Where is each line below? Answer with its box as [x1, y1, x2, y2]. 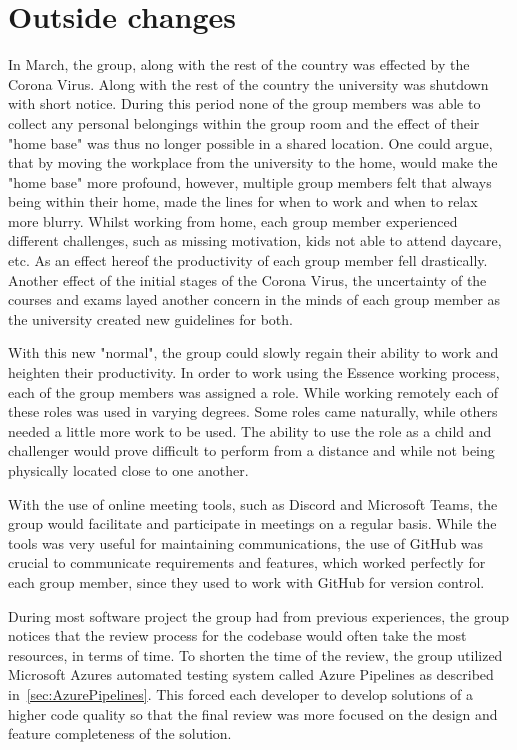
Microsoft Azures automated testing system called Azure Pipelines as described [8, 664, 494, 685]
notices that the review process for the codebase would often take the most [8, 625, 467, 646]
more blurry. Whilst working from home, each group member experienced [8, 210, 458, 231]
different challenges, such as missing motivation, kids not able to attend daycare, [8, 230, 502, 251]
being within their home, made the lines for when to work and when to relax [8, 191, 478, 212]
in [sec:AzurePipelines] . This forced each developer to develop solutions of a [8, 683, 474, 704]
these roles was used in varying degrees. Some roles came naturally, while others [8, 401, 498, 422]
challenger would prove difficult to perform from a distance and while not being [8, 440, 495, 461]
